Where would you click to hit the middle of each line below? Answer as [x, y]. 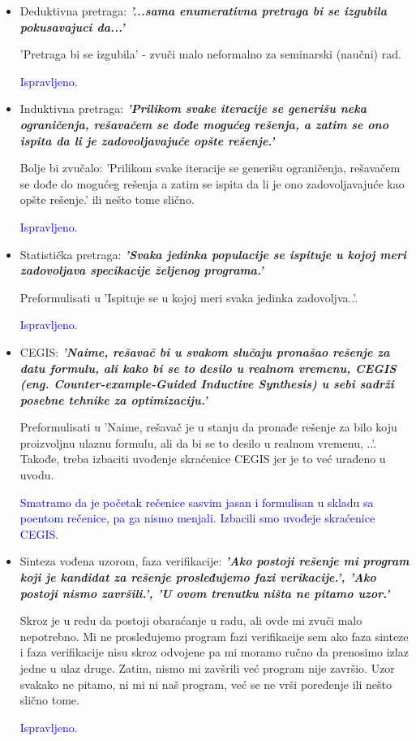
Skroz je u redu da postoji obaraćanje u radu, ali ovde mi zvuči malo [191, 620]
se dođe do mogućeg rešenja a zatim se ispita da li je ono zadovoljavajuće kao [212, 183]
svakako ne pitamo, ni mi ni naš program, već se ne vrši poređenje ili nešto [206, 684]
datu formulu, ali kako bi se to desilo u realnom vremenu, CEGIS [208, 368]
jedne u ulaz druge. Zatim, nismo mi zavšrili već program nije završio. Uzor [207, 668]
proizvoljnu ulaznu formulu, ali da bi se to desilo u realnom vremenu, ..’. [198, 442]
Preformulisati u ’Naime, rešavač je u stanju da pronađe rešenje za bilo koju [208, 427]
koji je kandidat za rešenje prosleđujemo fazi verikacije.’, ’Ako [198, 577]
